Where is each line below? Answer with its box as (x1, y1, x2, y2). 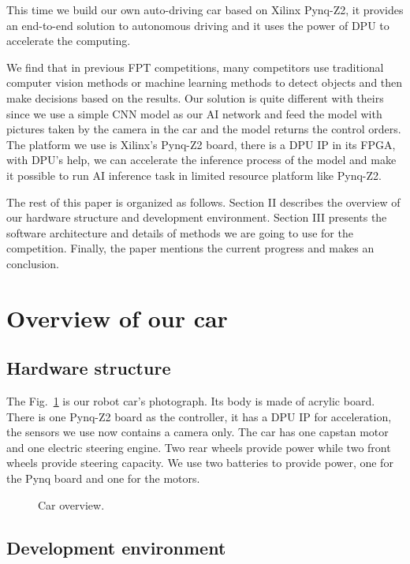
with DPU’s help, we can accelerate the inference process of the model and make (6, 151, 397, 168)
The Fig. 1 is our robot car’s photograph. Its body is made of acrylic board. (6, 393, 375, 409)
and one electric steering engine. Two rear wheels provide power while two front (6, 439, 391, 455)
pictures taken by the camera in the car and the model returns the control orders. (6, 121, 401, 137)
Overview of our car (6, 301, 228, 334)
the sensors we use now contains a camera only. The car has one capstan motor (6, 424, 389, 440)
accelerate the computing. (6, 32, 131, 49)
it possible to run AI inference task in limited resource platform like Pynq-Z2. (6, 166, 382, 183)
